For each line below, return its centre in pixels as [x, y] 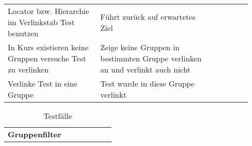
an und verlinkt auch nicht [145, 69]
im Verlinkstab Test [41, 22]
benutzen [23, 33]
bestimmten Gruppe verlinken [151, 58]
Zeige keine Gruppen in [140, 47]
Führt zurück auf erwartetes [148, 16]
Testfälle [58, 116]
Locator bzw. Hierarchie [48, 11]
